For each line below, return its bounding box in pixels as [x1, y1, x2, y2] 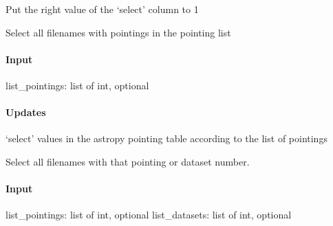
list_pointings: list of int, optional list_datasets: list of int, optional [6, 207, 292, 222]
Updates [6, 105, 46, 120]
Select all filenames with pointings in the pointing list [6, 25, 231, 39]
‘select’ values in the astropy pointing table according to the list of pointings [6, 131, 327, 146]
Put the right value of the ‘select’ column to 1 [6, 2, 199, 16]
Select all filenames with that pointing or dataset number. [6, 154, 250, 168]
